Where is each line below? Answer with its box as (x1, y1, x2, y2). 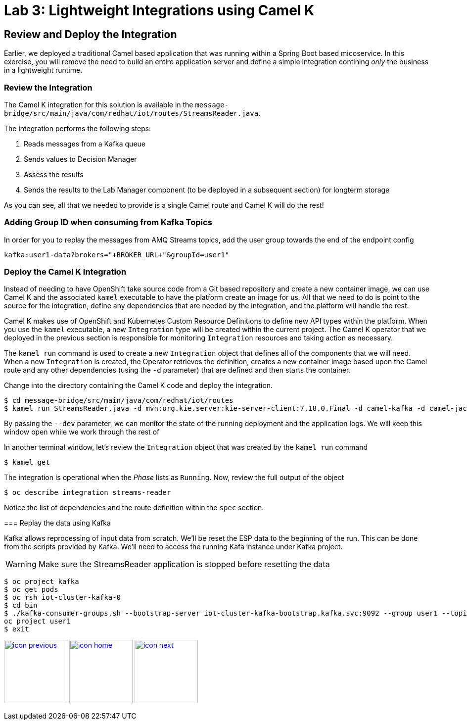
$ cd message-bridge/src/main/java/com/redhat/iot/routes (4, 396, 233, 405)
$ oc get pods (4, 585, 58, 594)
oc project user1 (4, 617, 71, 626)
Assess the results (24, 170, 84, 179)
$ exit (4, 625, 29, 633)
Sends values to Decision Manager (24, 154, 137, 163)
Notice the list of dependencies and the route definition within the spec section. (4, 503, 264, 512)
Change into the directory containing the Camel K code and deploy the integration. (4, 381, 273, 390)
